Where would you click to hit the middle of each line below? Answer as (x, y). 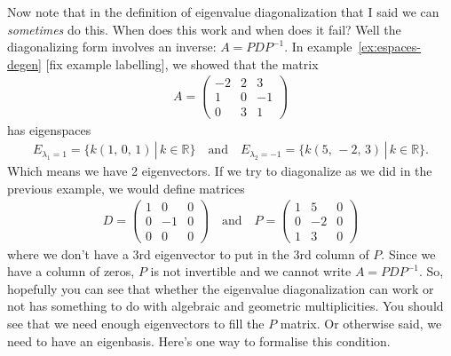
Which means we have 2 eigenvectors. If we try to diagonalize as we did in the (220, 171)
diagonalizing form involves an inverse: (112, 47)
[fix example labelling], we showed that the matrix (182, 63)
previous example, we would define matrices (126, 188)
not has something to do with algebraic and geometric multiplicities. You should (225, 306)
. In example (318, 47)
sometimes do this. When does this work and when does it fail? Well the (204, 29)
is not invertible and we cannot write (251, 271)
